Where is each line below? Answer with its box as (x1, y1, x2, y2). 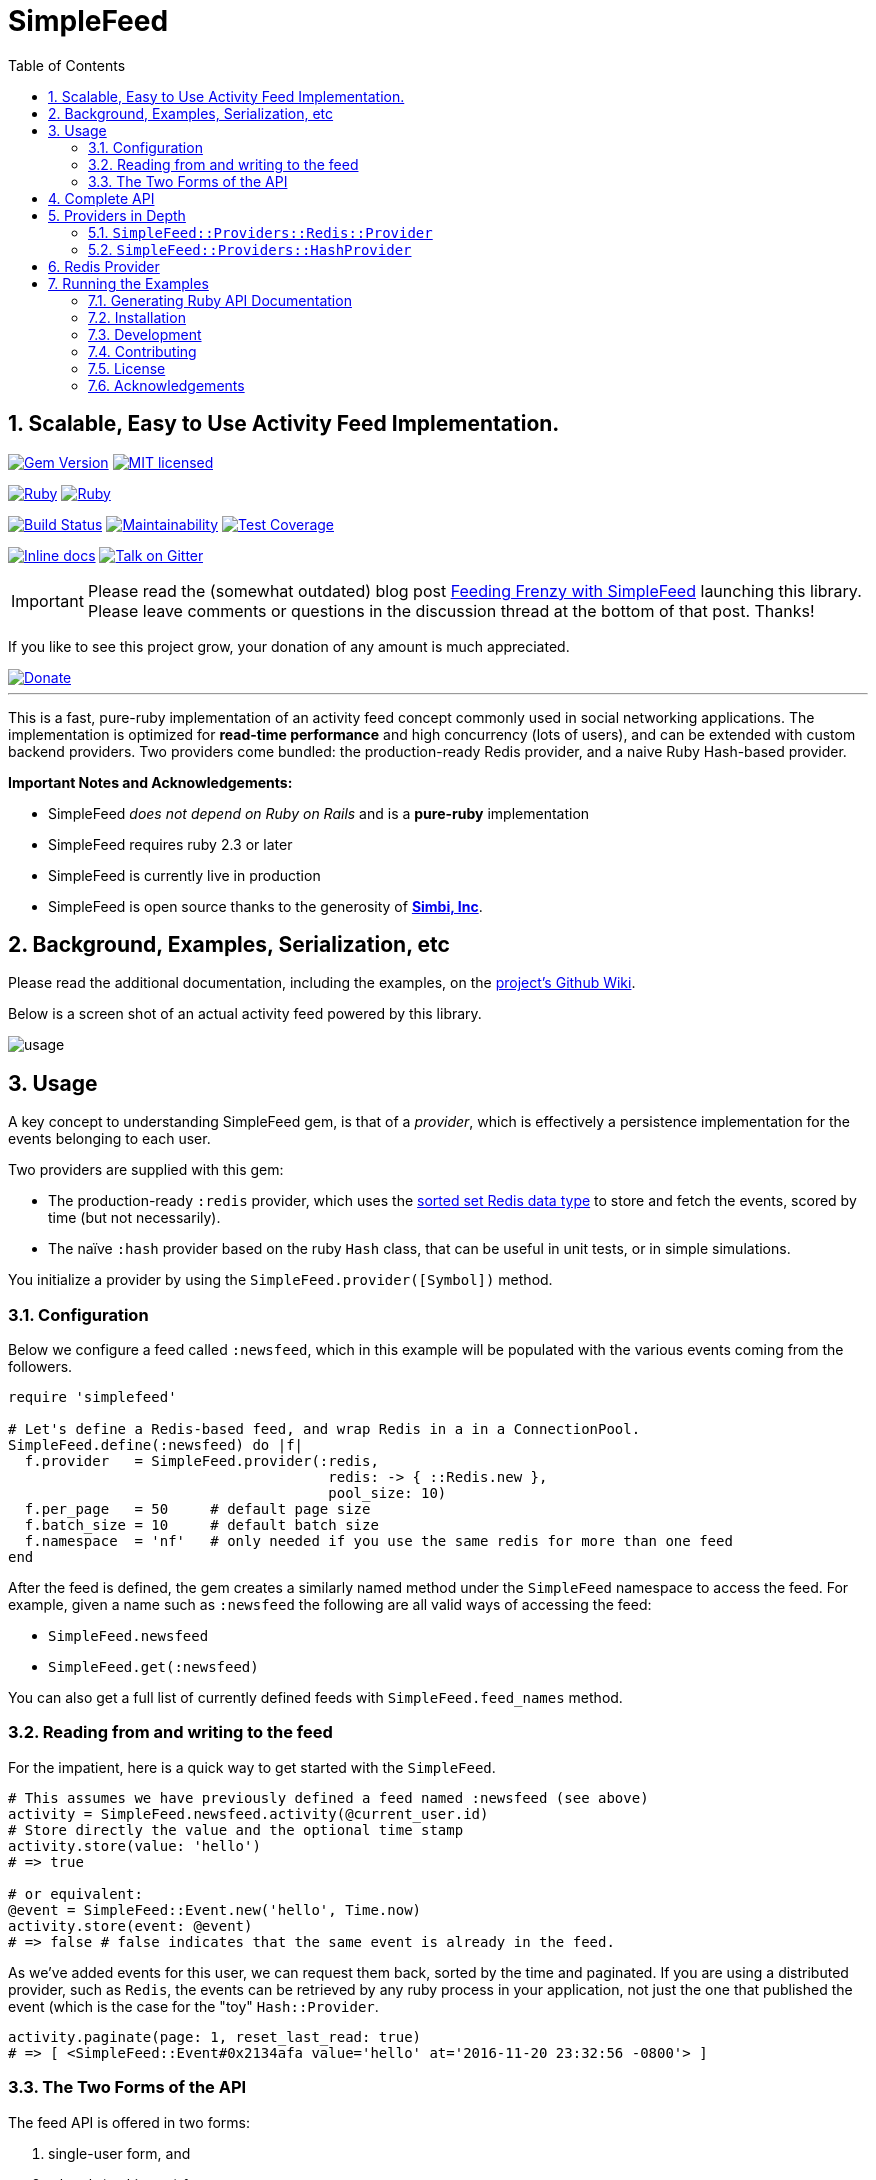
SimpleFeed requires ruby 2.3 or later (48, 835, 293, 853)
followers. (8, 1358, 73, 1376)
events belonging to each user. (8, 1130, 211, 1148)
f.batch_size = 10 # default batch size (24, 1517, 379, 1534)
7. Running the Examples (48, 274, 209, 292)
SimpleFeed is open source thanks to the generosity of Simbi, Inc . (48, 897, 483, 915)
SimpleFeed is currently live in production (48, 866, 321, 884)
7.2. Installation (88, 308, 186, 326)
